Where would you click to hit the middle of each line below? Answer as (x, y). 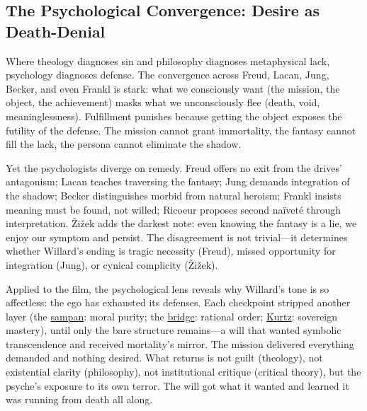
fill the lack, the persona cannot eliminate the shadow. (124, 144)
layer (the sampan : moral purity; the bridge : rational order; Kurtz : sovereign (172, 316)
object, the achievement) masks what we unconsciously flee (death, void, (163, 102)
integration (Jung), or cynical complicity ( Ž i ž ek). (112, 264)
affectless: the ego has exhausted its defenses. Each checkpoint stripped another (178, 302)
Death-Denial (56, 31)
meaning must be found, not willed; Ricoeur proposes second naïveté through (174, 209)
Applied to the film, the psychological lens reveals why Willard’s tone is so (168, 288)
